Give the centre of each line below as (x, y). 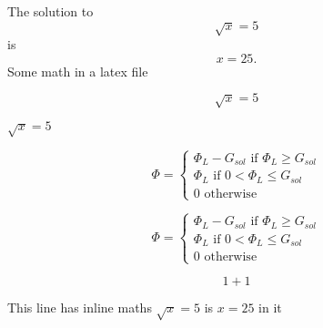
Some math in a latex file (78, 71)
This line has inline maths (80, 307)
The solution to (50, 11)
